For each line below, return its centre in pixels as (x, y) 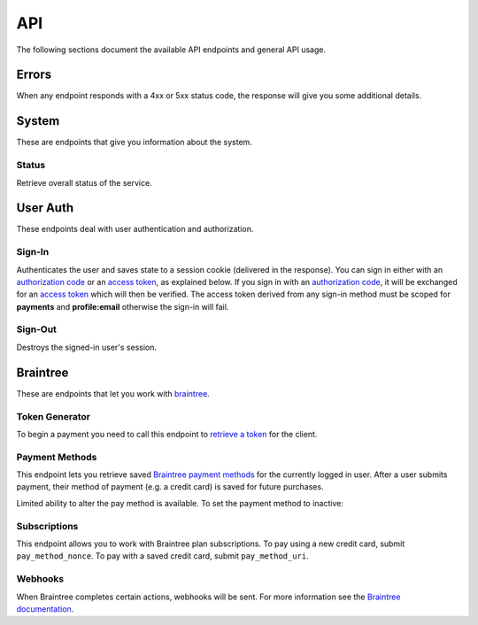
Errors (34, 75)
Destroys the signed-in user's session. (87, 347)
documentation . (45, 609)
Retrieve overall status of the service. (84, 182)
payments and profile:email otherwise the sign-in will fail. (123, 306)
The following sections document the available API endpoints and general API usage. (171, 50)
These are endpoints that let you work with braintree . (113, 393)
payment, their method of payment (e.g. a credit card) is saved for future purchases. (170, 487)
